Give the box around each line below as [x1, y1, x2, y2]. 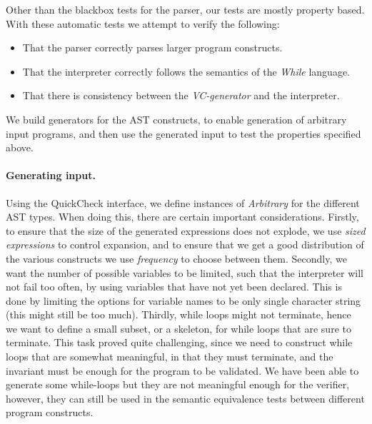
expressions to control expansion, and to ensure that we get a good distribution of [6, 237, 364, 252]
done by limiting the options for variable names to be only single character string [6, 293, 361, 308]
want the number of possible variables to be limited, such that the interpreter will [6, 265, 364, 280]
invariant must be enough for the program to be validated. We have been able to [6, 363, 359, 378]
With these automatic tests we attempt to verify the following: [6, 16, 280, 31]
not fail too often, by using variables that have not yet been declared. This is [6, 279, 342, 294]
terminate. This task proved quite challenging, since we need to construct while [6, 335, 353, 350]
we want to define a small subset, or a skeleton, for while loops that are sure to [6, 320, 351, 335]
